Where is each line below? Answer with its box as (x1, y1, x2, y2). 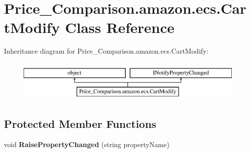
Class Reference (65, 17, 174, 37)
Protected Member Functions (4, 116, 157, 131)
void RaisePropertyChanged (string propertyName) (4, 139, 169, 150)
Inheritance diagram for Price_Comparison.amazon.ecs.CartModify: (4, 46, 209, 56)
